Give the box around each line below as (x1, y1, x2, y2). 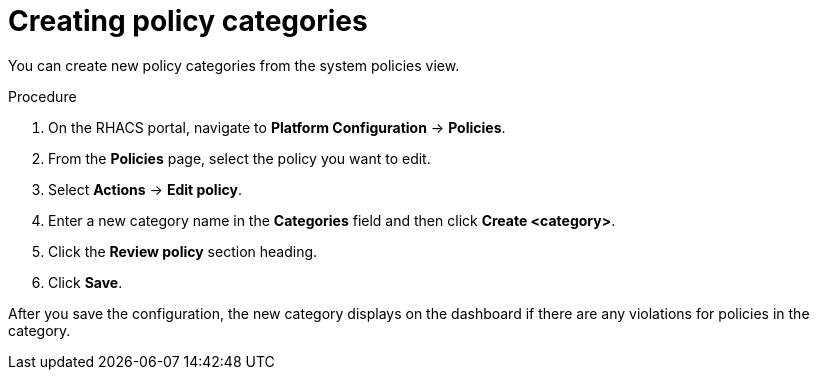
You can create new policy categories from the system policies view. (8, 56, 460, 74)
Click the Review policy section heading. (48, 242, 318, 260)
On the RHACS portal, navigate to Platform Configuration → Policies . (48, 118, 506, 136)
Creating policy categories (8, 4, 368, 38)
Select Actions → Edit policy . (48, 180, 242, 198)
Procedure (8, 87, 77, 105)
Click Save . (48, 273, 123, 291)
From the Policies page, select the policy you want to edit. (48, 149, 431, 167)
